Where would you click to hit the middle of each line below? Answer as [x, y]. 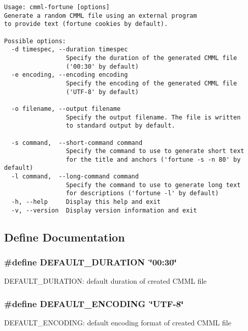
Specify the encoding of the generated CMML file [151, 83]
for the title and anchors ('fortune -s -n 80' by [153, 159]
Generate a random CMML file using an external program [101, 16]
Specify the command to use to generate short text [155, 151]
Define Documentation [65, 237]
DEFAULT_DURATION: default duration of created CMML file [105, 281]
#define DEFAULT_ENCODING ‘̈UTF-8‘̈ [94, 303]
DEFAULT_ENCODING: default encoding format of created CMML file [118, 323]
